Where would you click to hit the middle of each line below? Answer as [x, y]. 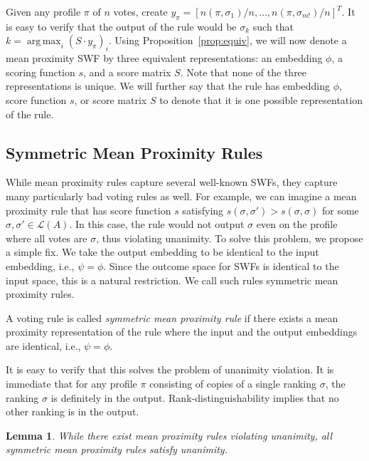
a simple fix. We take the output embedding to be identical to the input [162, 252]
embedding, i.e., [40, 265]
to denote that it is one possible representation [261, 99]
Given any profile [43, 11]
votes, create [140, 11]
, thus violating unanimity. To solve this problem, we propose [230, 238]
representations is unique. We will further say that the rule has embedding [168, 86]
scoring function [41, 72]
